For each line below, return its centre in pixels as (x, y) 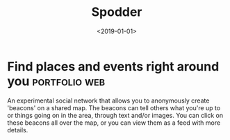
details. (18, 130)
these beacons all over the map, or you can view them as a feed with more (114, 123)
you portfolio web (56, 81)
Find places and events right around (113, 66)
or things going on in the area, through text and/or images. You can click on (115, 115)
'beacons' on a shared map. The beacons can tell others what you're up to (114, 107)
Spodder (117, 12)
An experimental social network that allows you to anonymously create (108, 100)
